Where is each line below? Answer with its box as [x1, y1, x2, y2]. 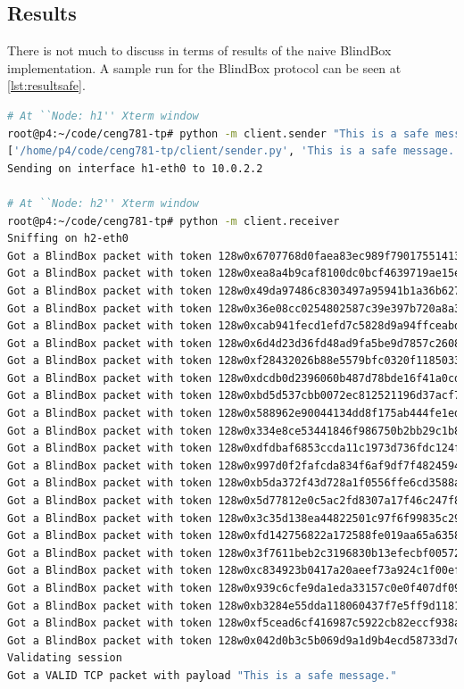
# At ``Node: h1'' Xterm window [7, 109, 199, 122]
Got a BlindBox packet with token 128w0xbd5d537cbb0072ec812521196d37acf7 [7, 389, 461, 403]
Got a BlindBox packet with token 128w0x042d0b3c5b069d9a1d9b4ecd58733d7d [7, 634, 461, 647]
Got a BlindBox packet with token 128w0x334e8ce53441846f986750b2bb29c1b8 [7, 424, 461, 437]
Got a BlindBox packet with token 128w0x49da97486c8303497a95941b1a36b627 [7, 284, 461, 297]
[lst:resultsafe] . [7, 76, 86, 95]
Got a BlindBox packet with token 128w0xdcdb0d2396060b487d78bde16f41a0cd [7, 371, 461, 385]
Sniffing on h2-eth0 [7, 232, 129, 245]
